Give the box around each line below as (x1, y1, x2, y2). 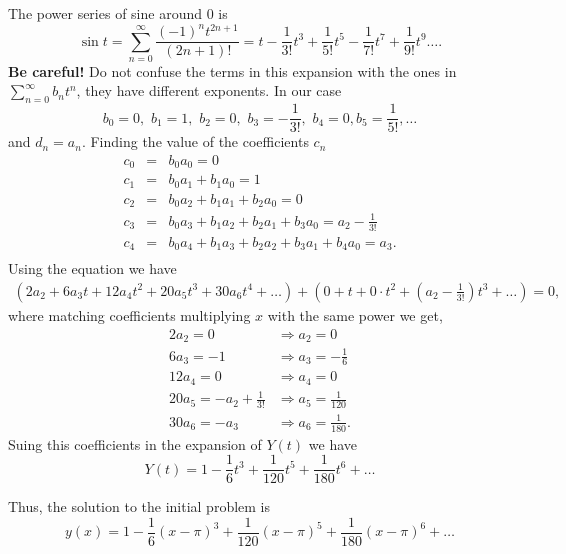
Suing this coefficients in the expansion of (8, 433, 262, 454)
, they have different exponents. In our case (76, 80, 342, 101)
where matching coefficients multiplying (8, 304, 251, 325)
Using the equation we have (8, 258, 177, 279)
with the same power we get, (267, 304, 443, 325)
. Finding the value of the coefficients (81, 131, 309, 152)
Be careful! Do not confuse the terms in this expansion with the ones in (8, 60, 457, 81)
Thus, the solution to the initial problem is (8, 496, 271, 517)
